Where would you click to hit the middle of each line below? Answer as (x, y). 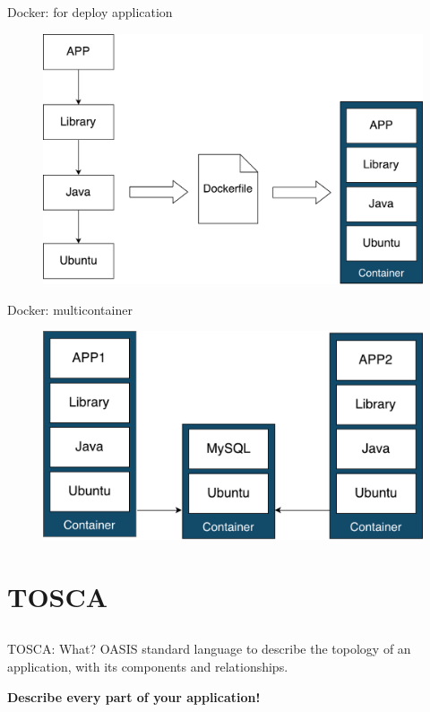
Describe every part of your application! (134, 696)
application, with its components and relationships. (148, 666)
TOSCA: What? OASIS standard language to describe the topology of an (209, 649)
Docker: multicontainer (70, 309)
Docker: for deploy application (90, 12)
